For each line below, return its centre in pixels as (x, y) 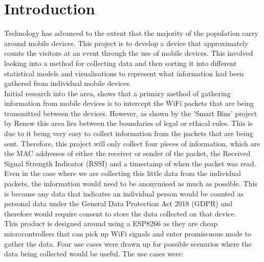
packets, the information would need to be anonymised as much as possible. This (131, 183)
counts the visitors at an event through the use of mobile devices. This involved (129, 53)
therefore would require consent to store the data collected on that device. (120, 213)
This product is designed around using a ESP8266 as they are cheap (111, 223)
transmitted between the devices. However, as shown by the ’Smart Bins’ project (131, 113)
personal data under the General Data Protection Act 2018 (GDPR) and (118, 203)
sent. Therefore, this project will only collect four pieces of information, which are (132, 143)
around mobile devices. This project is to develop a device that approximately (126, 43)
